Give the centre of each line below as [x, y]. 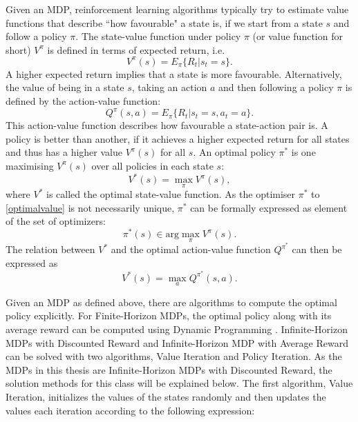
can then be [317, 249]
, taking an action [169, 87]
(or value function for [298, 36]
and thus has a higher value [64, 152]
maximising [30, 165]
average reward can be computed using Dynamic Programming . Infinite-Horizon [177, 329]
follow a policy [36, 36]
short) [18, 49]
